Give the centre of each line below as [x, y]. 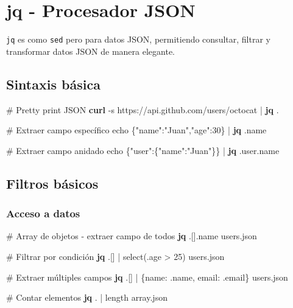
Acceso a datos [43, 213]
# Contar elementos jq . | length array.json [87, 297]
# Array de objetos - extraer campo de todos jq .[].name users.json [132, 236]
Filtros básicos [52, 183]
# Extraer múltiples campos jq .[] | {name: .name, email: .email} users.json [147, 277]
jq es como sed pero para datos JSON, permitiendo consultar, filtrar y [138, 39]
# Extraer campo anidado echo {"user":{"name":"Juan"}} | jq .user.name [143, 150]
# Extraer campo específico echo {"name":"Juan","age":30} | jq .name [136, 130]
